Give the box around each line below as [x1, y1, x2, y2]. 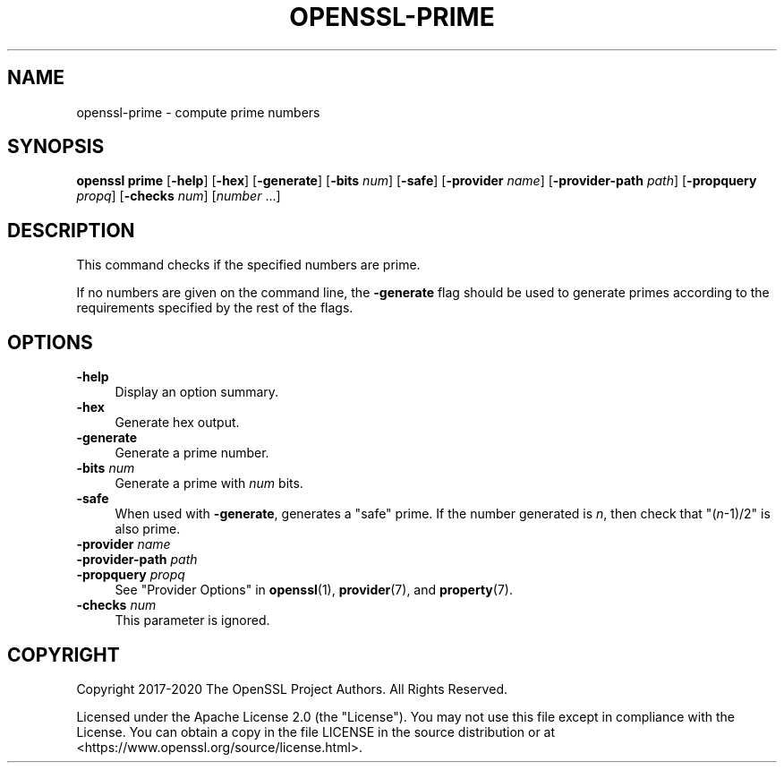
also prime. [115, 521, 181, 537]
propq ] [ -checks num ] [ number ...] [76, 188, 281, 204]
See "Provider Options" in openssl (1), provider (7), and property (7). [115, 582, 513, 598]
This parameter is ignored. [115, 612, 270, 629]
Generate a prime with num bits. [115, 475, 303, 492]
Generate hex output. [115, 415, 240, 431]
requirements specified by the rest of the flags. [76, 300, 354, 316]
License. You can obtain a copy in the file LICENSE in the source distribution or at [76, 723, 556, 740]
